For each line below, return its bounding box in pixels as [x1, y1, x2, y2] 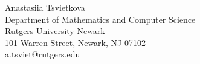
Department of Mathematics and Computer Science [5, 13, 196, 25]
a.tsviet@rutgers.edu [5, 48, 80, 60]
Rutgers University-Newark [5, 25, 105, 37]
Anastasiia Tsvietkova [5, 1, 85, 13]
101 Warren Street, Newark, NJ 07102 [5, 36, 146, 48]
